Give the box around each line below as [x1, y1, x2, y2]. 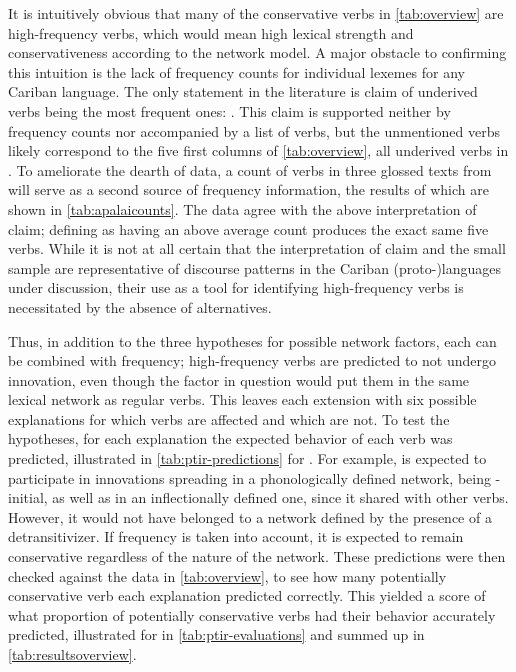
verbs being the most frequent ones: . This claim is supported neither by [8, 100, 451, 121]
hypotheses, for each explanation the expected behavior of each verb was [8, 428, 453, 449]
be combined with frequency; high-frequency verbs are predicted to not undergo [8, 350, 497, 371]
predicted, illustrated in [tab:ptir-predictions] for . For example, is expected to [8, 448, 487, 469]
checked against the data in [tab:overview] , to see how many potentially [8, 565, 447, 586]
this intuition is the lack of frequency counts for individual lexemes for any [8, 61, 466, 82]
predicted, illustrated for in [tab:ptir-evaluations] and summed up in [8, 624, 425, 645]
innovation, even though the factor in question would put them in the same [8, 369, 470, 390]
